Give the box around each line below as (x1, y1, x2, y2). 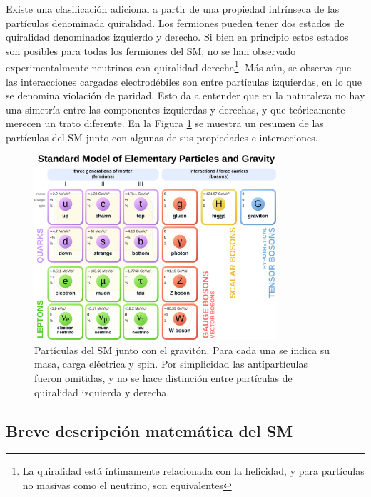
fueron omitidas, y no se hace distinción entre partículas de (34, 371, 293, 386)
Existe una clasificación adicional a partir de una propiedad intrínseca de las (6, 1, 340, 16)
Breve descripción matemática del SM (6, 419, 293, 441)
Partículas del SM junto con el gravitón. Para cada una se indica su (34, 342, 330, 357)
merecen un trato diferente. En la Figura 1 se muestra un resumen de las (6, 116, 324, 131)
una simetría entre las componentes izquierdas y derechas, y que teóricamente (6, 101, 345, 116)
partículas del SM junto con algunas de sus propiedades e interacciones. (6, 130, 318, 144)
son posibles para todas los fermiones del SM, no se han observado (6, 43, 296, 58)
